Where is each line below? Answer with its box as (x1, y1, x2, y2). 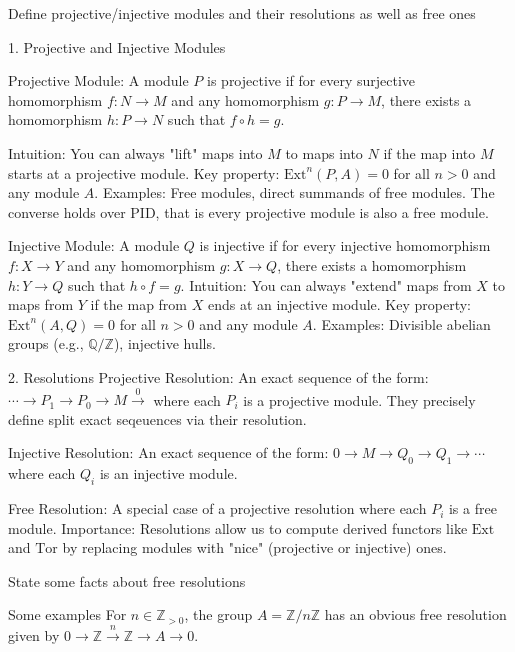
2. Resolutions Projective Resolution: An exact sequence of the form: (8, 366, 429, 387)
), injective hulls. (113, 333, 216, 354)
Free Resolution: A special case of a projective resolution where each (8, 498, 427, 519)
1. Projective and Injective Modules (8, 36, 226, 57)
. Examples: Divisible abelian (312, 313, 491, 334)
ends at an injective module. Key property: (207, 294, 472, 315)
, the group (184, 604, 253, 625)
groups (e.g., (8, 333, 84, 354)
